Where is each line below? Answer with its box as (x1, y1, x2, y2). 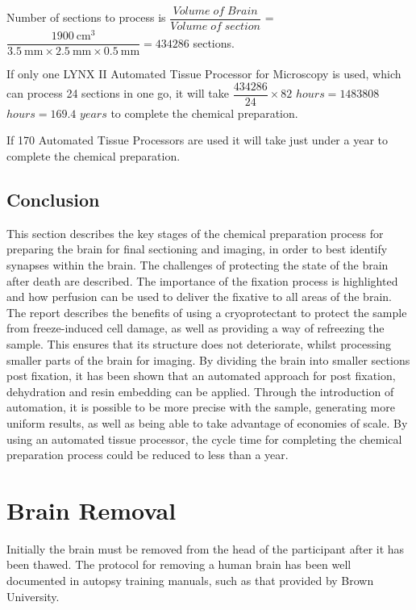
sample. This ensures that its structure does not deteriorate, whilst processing (6, 336, 391, 352)
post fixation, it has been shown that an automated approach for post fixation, (6, 367, 396, 384)
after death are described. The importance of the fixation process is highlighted (6, 272, 398, 289)
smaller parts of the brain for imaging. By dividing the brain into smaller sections (6, 351, 410, 368)
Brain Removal (6, 493, 177, 526)
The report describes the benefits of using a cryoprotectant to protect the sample (6, 303, 407, 320)
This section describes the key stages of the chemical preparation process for (6, 224, 384, 241)
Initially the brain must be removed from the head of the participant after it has (6, 540, 405, 557)
